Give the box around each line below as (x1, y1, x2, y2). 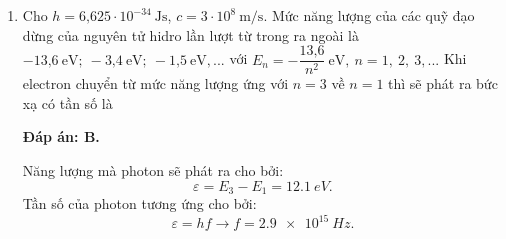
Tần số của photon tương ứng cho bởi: (22, 193, 257, 214)
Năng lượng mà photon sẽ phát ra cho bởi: (22, 160, 284, 181)
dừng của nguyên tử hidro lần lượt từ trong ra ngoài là (22, 24, 359, 45)
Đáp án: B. (22, 126, 100, 147)
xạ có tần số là (22, 92, 113, 113)
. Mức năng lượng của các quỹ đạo (263, 5, 475, 25)
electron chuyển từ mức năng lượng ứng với (22, 73, 289, 94)
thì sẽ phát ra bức (388, 73, 498, 94)
